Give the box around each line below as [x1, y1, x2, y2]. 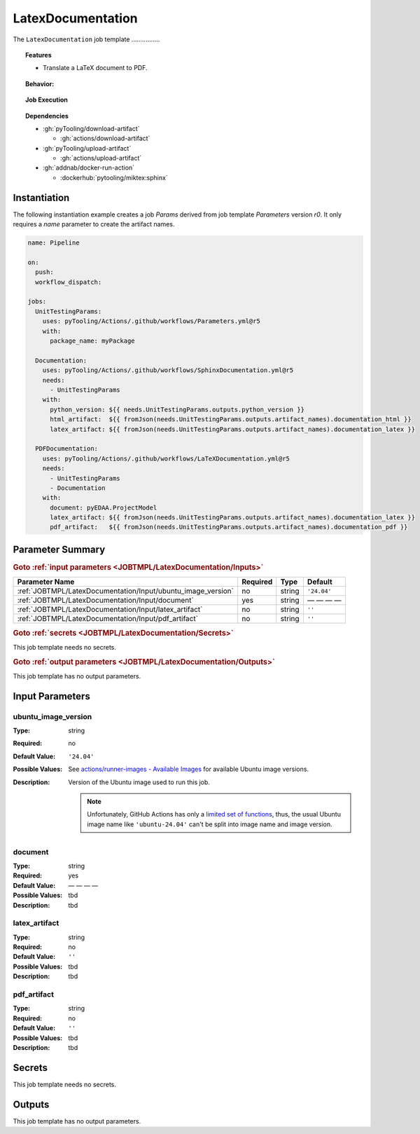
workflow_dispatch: [35, 278, 102, 286]
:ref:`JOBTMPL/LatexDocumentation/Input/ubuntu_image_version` [17, 586, 234, 596]
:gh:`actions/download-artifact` [60, 134, 150, 143]
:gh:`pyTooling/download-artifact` [43, 124, 140, 132]
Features [25, 50, 52, 59]
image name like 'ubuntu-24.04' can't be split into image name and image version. [87, 820, 332, 828]
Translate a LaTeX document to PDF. [43, 64, 148, 72]
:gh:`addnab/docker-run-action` [43, 163, 135, 172]
